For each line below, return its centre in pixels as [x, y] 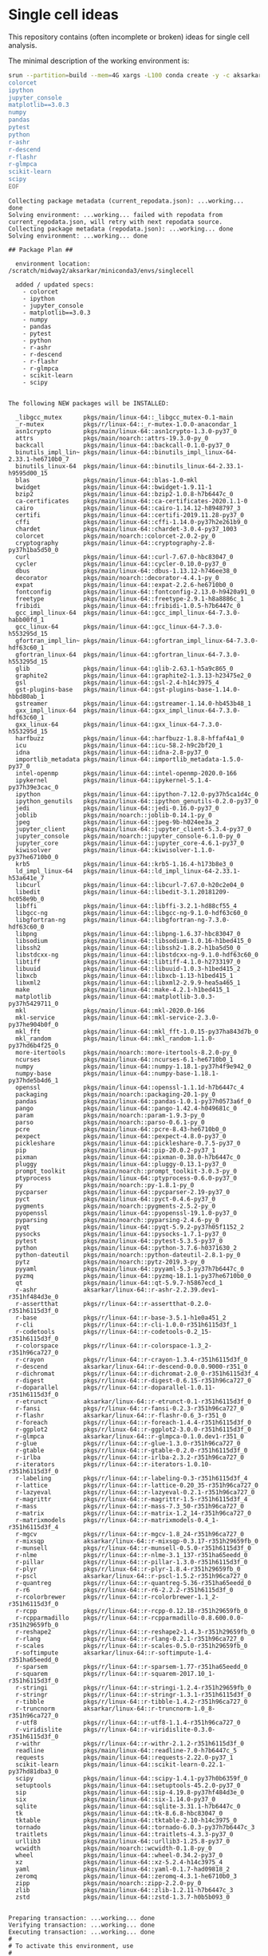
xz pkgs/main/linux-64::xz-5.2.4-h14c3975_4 [119, 1862]
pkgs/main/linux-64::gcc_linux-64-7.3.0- [153, 627]
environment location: [53, 264]
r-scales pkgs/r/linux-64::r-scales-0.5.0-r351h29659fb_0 [132, 1646]
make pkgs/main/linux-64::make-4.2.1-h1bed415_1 [122, 990]
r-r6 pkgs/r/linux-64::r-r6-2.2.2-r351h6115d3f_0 [124, 1590]
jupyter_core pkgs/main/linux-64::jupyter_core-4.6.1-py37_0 [130, 843]
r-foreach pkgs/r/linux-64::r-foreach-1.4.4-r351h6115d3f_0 [133, 1422]
